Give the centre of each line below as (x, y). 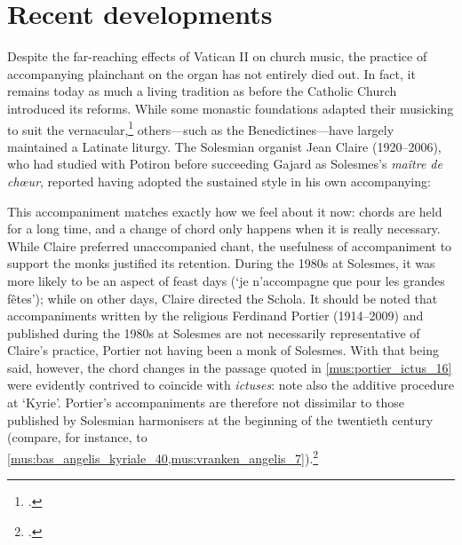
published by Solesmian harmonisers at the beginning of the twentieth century (220, 419)
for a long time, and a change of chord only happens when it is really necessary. (224, 229)
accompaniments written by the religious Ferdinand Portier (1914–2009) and (215, 316)
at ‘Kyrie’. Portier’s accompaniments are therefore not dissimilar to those (206, 403)
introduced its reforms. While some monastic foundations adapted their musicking (231, 108)
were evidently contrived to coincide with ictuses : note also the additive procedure (231, 385)
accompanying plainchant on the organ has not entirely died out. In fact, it (211, 73)
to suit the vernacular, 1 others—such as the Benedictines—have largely (201, 128)
